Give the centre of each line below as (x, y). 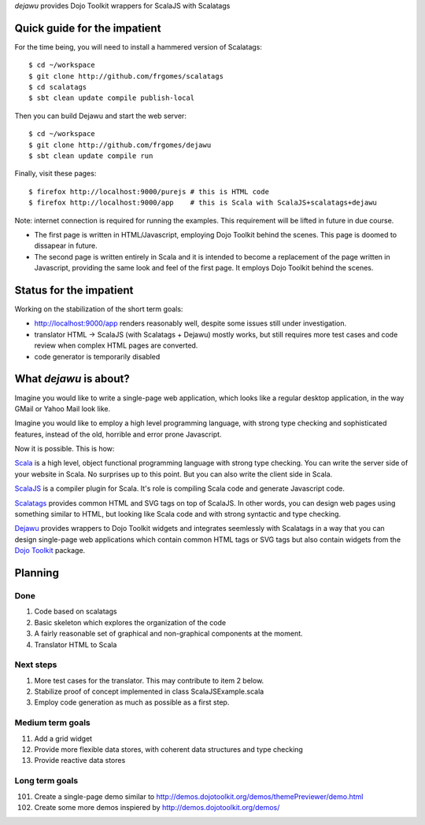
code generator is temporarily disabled (97, 356)
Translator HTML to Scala (76, 644)
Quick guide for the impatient (88, 28)
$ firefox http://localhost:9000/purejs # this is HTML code (149, 192)
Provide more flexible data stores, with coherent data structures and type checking (168, 749)
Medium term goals (52, 723)
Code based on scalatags (76, 611)
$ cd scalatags (58, 87)
